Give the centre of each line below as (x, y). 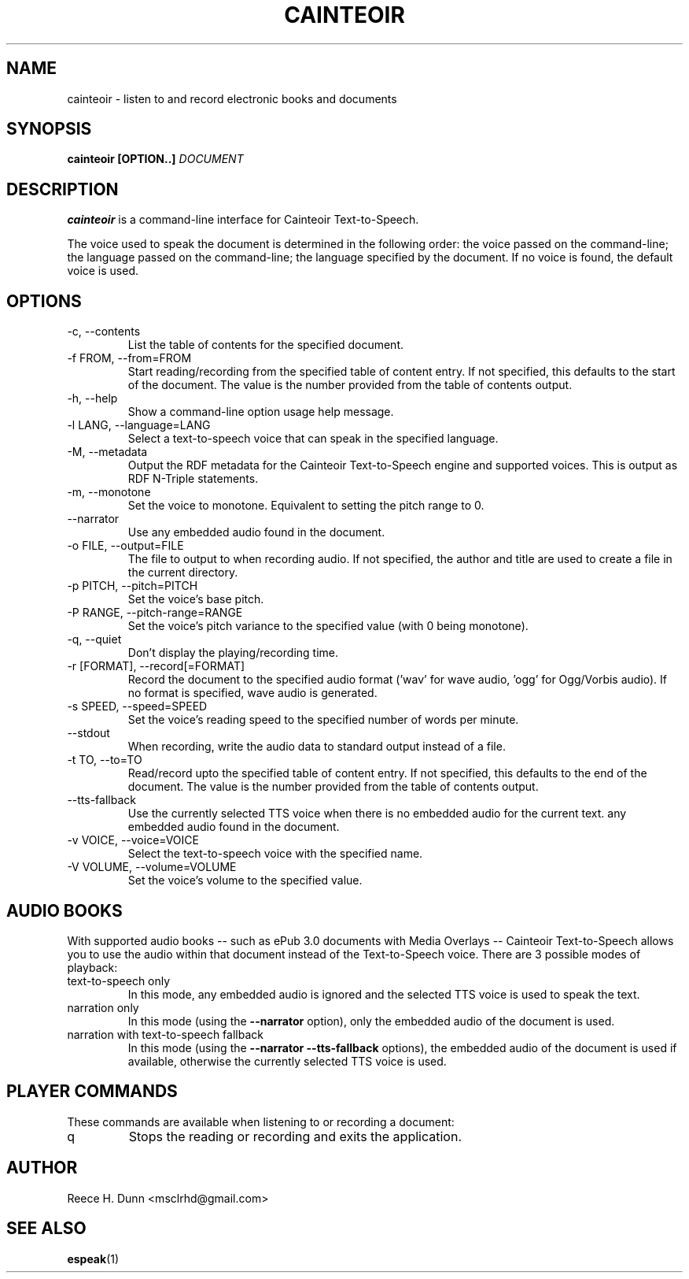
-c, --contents (104, 332)
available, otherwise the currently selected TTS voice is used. (287, 1061)
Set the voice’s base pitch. (196, 599)
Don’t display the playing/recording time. (233, 653)
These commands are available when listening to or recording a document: (261, 1121)
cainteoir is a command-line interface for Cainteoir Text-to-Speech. (243, 220)
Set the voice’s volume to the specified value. (245, 880)
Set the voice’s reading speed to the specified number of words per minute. (323, 720)
